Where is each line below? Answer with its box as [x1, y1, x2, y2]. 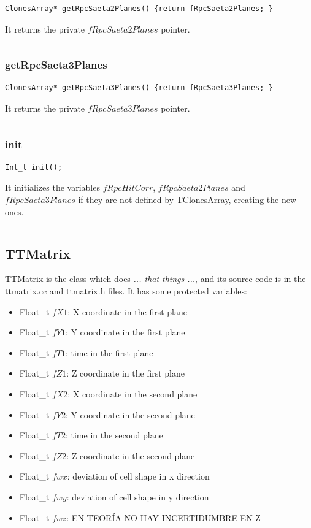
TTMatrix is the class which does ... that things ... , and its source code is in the [5, 272, 306, 285]
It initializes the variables [5, 181, 100, 194]
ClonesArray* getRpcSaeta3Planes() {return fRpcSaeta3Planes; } [5, 83, 273, 93]
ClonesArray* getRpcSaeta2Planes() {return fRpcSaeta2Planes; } [5, 4, 273, 13]
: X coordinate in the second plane [67, 387, 198, 400]
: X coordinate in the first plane [67, 305, 187, 318]
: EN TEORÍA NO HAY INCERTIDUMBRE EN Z [66, 511, 261, 524]
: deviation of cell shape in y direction [66, 490, 209, 503]
